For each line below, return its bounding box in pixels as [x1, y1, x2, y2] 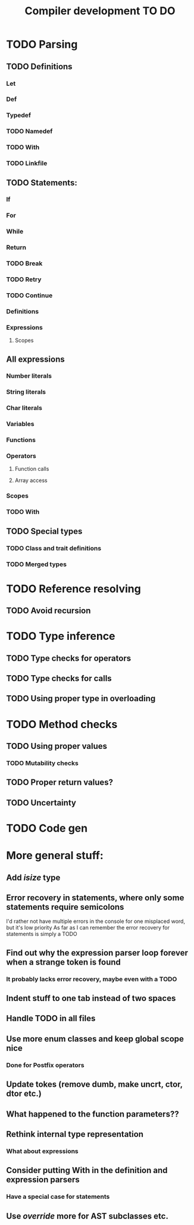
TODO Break [6, 259, 43, 268]
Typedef [6, 111, 32, 120]
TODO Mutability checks [6, 758, 79, 767]
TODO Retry [6, 275, 42, 284]
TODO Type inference [6, 630, 115, 643]
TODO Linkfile [6, 159, 48, 167]
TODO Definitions [6, 61, 73, 71]
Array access [14, 477, 48, 484]
